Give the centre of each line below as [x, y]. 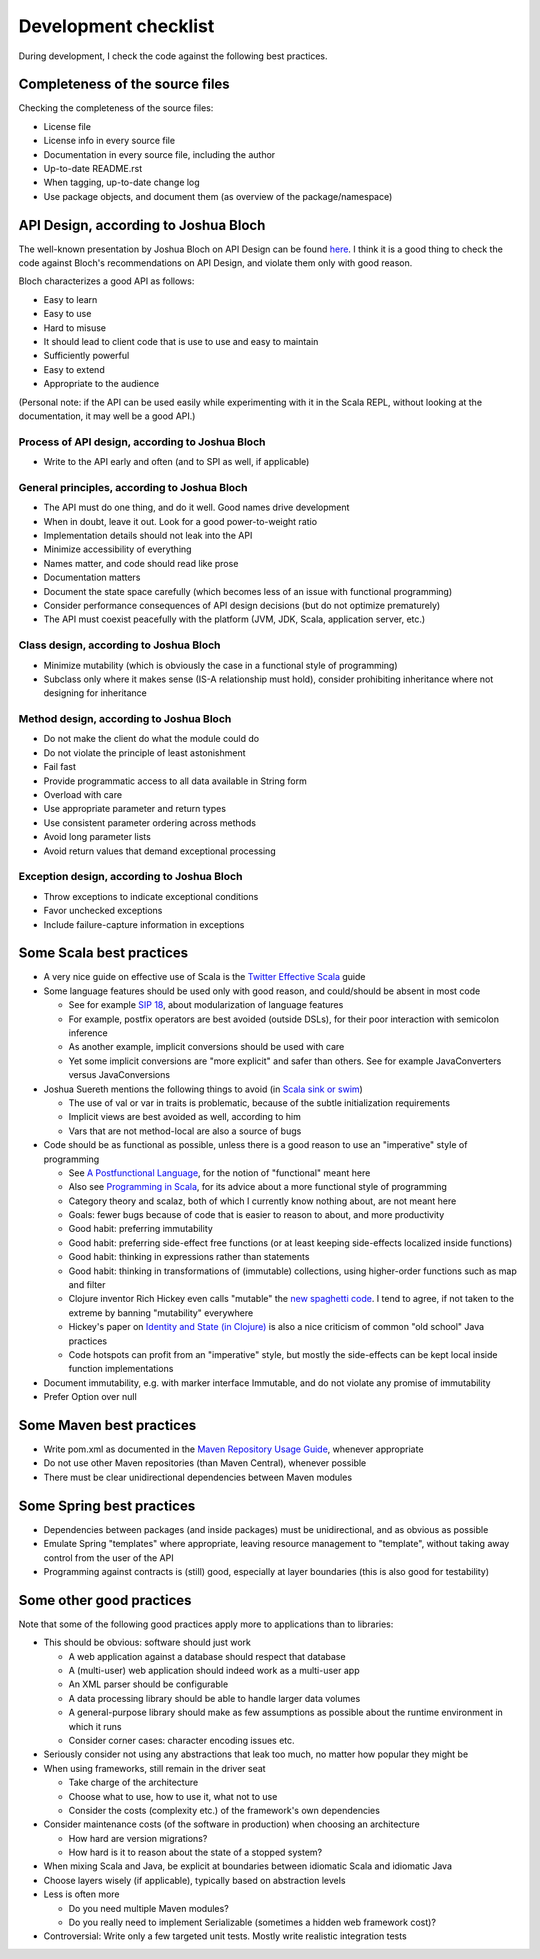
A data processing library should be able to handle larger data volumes [214, 1698]
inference [88, 1032]
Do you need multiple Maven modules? [148, 1908]
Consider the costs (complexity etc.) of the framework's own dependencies [224, 1810]
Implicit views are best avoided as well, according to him [185, 1117]
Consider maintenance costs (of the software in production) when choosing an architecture [231, 1824]
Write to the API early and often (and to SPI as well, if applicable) [176, 462]
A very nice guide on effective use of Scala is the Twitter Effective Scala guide [204, 977]
